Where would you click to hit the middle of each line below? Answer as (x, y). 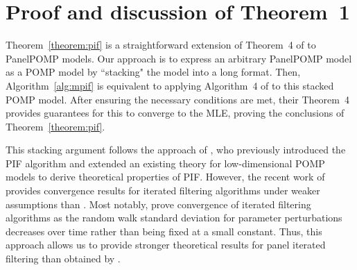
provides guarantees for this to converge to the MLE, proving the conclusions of (175, 113)
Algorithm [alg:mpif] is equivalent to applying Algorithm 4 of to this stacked (170, 85)
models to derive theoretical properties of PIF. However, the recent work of (165, 177)
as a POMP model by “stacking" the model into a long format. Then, (153, 72)
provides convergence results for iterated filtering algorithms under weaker (163, 191)
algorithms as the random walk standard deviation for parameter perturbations (174, 218)
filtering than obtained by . (63, 259)
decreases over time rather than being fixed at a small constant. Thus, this (164, 231)
